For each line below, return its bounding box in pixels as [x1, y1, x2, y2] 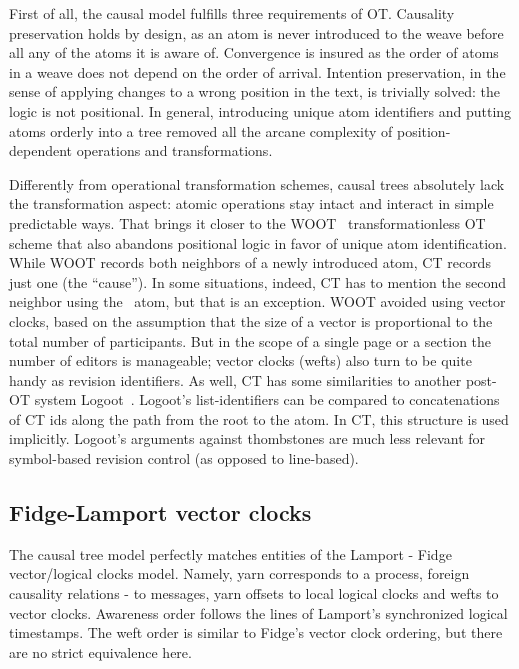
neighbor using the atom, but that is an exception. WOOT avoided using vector [9, 291, 506, 312]
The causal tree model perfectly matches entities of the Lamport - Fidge [9, 543, 452, 564]
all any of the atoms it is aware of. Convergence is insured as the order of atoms [9, 42, 499, 63]
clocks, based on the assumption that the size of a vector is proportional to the [9, 310, 493, 331]
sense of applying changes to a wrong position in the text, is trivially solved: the [9, 81, 500, 102]
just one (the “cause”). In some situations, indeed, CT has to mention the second [9, 271, 507, 292]
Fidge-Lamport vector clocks [9, 497, 312, 528]
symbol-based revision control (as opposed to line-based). [9, 448, 359, 469]
